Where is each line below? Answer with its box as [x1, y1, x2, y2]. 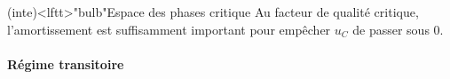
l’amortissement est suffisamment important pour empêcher [7, 20, 331, 38]
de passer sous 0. [352, 20, 444, 38]
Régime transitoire [7, 54, 124, 73]
